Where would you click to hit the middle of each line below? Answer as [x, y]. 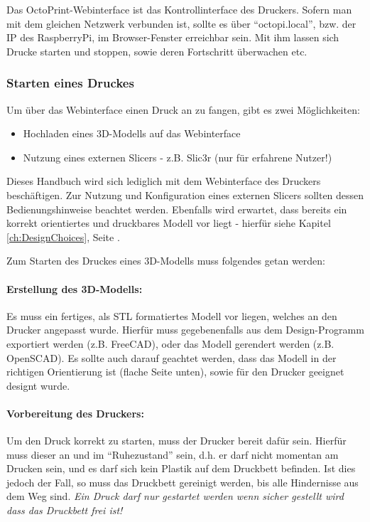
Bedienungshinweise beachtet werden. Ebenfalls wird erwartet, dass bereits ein [177, 209]
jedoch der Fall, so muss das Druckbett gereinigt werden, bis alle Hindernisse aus [183, 482]
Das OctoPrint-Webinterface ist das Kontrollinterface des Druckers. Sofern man [179, 9]
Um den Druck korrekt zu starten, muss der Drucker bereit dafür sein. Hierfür [176, 441]
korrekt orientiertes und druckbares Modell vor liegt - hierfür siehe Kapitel [169, 223]
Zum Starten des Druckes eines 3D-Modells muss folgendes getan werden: [166, 261]
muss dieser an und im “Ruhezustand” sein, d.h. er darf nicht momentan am [173, 454]
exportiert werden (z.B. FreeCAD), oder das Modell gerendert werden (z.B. [170, 343]
